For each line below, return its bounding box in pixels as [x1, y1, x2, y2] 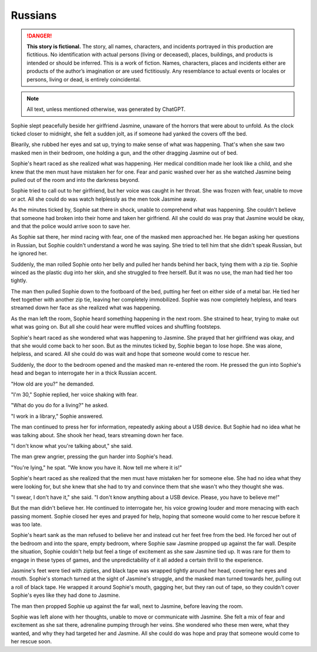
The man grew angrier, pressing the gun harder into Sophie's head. [11, 453, 173, 460]
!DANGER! [26, 32, 52, 39]
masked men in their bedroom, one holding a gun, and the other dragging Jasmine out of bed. [11, 149, 238, 156]
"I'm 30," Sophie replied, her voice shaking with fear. [11, 391, 138, 398]
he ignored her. [11, 250, 48, 257]
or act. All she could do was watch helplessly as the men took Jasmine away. [11, 195, 198, 202]
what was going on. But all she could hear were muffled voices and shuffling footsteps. [11, 323, 221, 330]
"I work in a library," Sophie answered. [11, 413, 104, 420]
